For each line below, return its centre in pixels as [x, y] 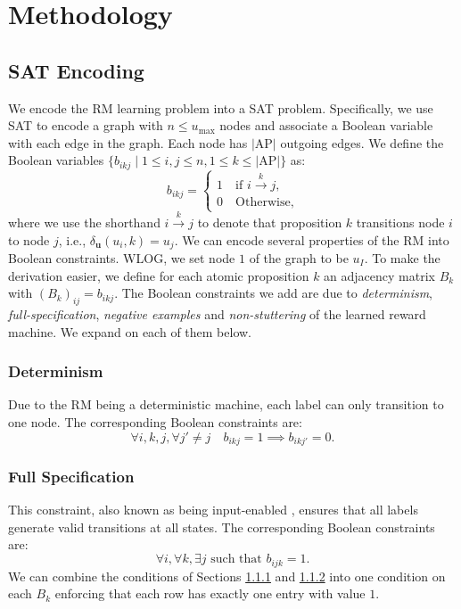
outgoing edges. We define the [362, 142]
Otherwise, [265, 202]
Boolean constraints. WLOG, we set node [122, 258]
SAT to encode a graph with [86, 125]
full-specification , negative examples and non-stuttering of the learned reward [217, 314]
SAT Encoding [76, 70]
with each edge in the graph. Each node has [128, 142]
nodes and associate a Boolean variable [326, 125]
